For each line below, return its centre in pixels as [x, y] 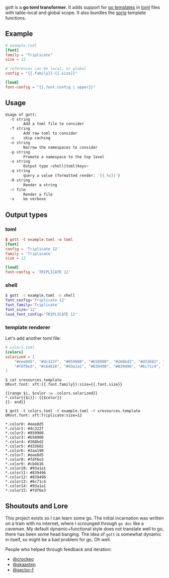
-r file [18, 190]
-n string [20, 143]
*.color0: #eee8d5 [24, 424]
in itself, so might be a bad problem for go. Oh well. [58, 540]
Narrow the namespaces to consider [61, 147]
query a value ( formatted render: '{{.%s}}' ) [72, 176]
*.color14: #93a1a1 [26, 486]
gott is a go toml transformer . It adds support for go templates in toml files [83, 7]
